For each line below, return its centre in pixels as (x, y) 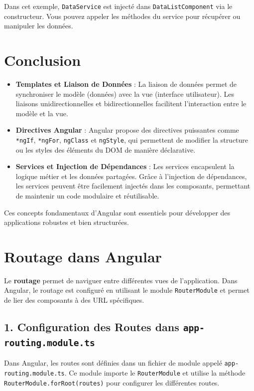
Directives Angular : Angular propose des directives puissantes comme (127, 130)
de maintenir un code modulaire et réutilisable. (87, 195)
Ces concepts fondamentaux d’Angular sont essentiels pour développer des (117, 212)
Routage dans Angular (83, 256)
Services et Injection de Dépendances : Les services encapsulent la (125, 166)
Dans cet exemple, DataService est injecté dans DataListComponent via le (118, 6)
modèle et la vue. (42, 113)
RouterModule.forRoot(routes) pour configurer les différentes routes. (112, 382)
